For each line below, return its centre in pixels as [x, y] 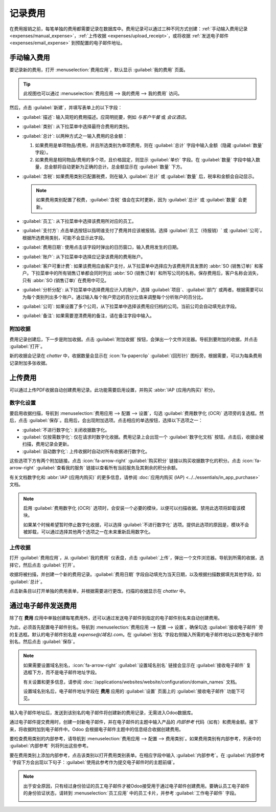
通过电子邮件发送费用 [43, 605]
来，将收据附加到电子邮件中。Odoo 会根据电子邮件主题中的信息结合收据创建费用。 [97, 729]
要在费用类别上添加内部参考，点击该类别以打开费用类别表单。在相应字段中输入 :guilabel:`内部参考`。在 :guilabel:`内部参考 [137, 755]
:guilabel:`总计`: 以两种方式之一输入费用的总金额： [75, 136]
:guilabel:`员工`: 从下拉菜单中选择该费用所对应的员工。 [79, 221]
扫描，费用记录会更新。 [47, 444]
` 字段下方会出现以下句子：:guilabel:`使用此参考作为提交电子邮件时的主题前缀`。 [94, 762]
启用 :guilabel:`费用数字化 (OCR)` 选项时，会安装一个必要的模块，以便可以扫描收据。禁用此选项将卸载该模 [134, 508]
